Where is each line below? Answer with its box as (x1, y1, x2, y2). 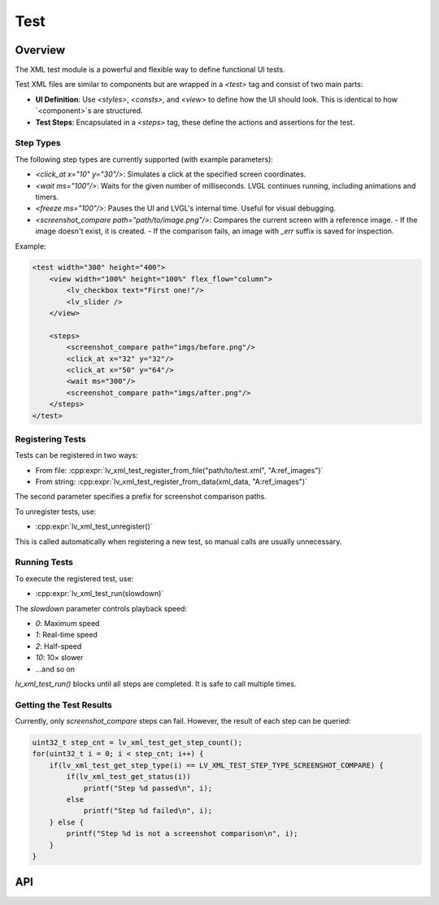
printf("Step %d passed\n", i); (83, 783, 213, 793)
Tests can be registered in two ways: (15, 450, 138, 460)
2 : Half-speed (35, 641, 82, 650)
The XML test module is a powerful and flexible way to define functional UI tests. (15, 65, 285, 75)
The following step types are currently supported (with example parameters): (15, 154, 274, 164)
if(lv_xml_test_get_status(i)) (66, 772, 191, 781)
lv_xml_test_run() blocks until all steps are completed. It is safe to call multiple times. (15, 679, 297, 689)
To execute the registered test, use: (15, 573, 134, 583)
